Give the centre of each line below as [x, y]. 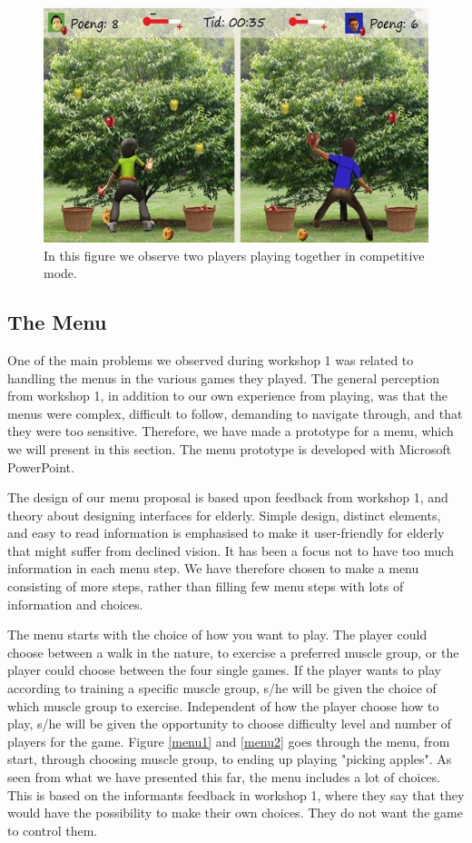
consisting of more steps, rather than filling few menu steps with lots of [206, 586]
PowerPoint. [41, 466]
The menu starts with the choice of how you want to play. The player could [217, 635]
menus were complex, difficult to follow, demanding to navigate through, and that [235, 413]
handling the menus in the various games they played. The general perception [223, 377]
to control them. [53, 830]
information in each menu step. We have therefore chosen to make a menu [213, 568]
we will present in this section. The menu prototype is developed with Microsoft [230, 448]
